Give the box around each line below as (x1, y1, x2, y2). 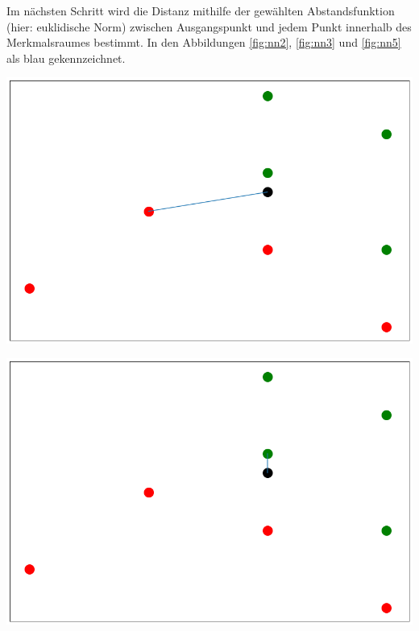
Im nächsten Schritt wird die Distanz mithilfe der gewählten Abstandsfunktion (6, 2, 395, 19)
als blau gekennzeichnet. (6, 49, 126, 66)
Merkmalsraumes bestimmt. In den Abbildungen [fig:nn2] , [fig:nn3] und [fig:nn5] (6, 34, 401, 51)
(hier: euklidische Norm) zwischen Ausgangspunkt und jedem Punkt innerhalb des (6, 18, 412, 35)
